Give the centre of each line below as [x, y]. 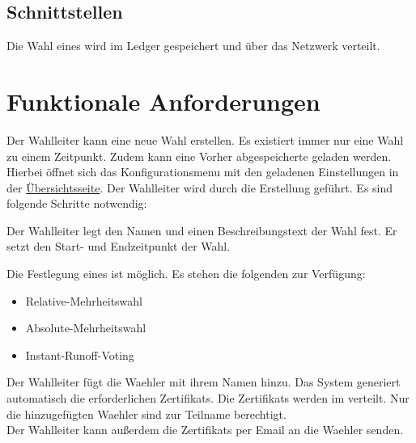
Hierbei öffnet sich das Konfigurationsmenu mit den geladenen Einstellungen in [203, 172]
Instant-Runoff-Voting [80, 354]
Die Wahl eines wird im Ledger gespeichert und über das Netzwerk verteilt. [193, 46]
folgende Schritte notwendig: [77, 203]
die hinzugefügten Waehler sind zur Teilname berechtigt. [146, 413]
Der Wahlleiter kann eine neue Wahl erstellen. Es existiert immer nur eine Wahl [205, 139]
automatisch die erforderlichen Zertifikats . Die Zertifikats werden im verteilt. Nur [208, 398]
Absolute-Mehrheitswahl [86, 328]
